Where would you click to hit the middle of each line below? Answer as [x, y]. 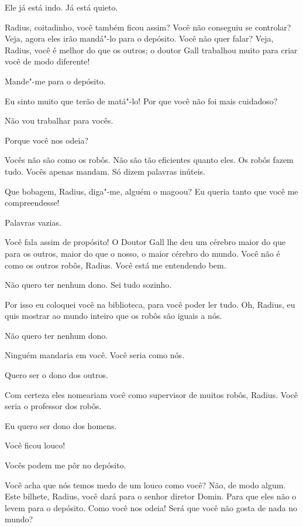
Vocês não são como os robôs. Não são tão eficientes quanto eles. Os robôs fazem [149, 160]
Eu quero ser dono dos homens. [61, 425]
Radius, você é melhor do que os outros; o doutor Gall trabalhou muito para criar [151, 50]
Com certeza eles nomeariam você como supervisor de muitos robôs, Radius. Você [151, 394]
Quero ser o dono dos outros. [56, 375]
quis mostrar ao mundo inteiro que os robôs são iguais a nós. [113, 316]
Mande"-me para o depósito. [55, 81]
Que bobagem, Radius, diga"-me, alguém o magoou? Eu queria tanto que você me [151, 191]
